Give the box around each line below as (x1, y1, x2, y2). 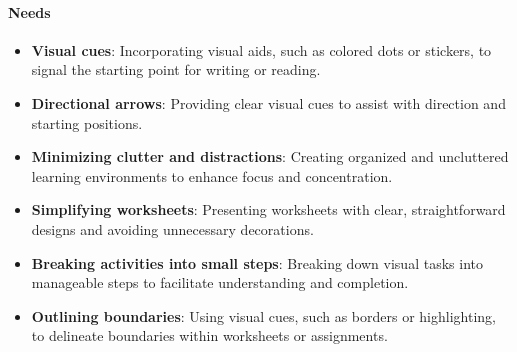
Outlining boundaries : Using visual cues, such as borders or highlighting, (31, 305, 496, 326)
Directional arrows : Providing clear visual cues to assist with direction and (31, 92, 506, 113)
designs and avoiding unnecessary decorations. (31, 218, 314, 239)
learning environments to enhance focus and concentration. (31, 165, 393, 186)
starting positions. (31, 112, 143, 133)
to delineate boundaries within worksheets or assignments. (31, 325, 388, 346)
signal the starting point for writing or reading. (31, 59, 321, 80)
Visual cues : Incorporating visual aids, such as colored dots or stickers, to (31, 39, 492, 60)
